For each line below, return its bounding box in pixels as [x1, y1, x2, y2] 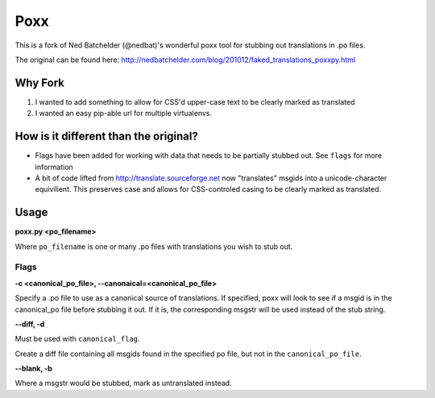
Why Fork [14, 76, 64, 89]
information [35, 162, 74, 172]
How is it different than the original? [14, 130, 199, 143]
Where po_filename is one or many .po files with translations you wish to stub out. [14, 242, 293, 251]
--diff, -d [14, 319, 45, 329]
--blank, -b [14, 363, 52, 374]
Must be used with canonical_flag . [14, 334, 140, 344]
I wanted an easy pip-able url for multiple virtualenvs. [35, 109, 213, 118]
